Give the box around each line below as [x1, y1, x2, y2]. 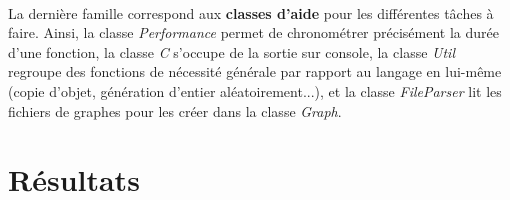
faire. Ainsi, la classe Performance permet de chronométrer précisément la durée [8, 22, 499, 43]
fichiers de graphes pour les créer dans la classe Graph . [8, 100, 342, 121]
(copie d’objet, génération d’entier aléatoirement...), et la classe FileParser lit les [8, 80, 502, 101]
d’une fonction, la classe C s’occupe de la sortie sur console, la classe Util [8, 41, 455, 62]
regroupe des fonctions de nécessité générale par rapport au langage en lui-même [8, 61, 502, 82]
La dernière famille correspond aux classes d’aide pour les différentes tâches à [8, 2, 494, 23]
